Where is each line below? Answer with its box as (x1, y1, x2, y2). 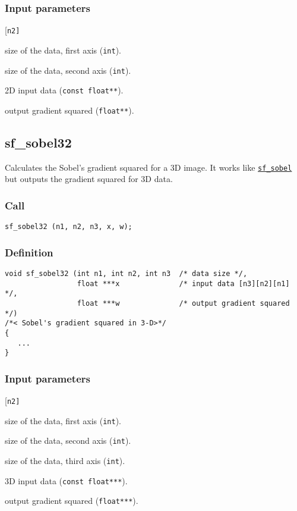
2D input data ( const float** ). (5, 84, 124, 96)
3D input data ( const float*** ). (5, 474, 128, 487)
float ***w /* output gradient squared (77, 299, 290, 308)
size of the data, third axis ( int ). (5, 454, 125, 467)
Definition (5, 244, 53, 259)
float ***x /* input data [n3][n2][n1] (77, 279, 290, 288)
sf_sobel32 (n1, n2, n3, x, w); (5, 222, 132, 231)
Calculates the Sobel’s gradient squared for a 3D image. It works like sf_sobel (5, 161, 292, 173)
